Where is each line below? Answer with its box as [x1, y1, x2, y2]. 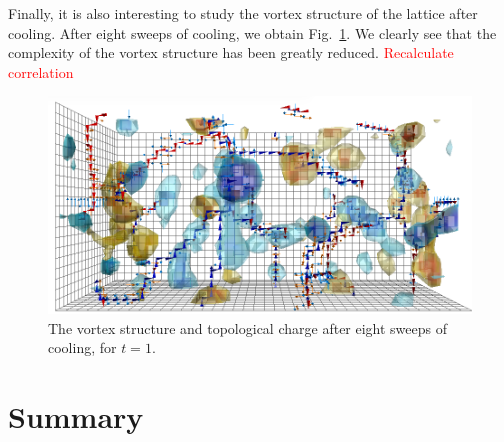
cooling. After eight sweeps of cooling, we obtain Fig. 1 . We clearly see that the [8, 22, 497, 43]
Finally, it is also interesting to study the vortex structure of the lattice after [8, 3, 478, 23]
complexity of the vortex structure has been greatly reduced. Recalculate [8, 42, 454, 63]
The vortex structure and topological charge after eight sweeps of [48, 317, 448, 338]
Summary [8, 396, 144, 437]
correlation [8, 61, 74, 82]
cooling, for [48, 337, 117, 358]
